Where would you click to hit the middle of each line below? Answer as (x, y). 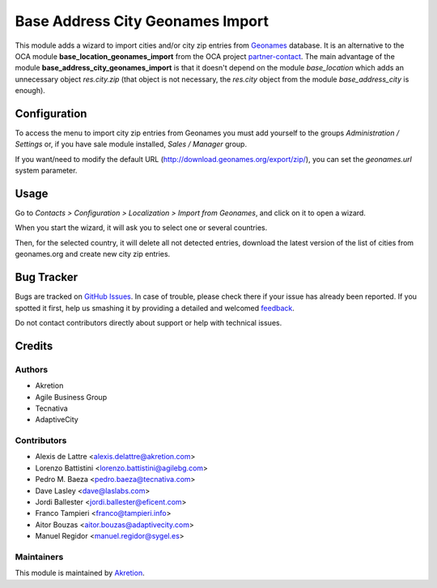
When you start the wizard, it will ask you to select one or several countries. (141, 228)
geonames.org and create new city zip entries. (93, 254)
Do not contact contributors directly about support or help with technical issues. (148, 322)
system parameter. (46, 171)
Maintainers (39, 556)
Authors (32, 369)
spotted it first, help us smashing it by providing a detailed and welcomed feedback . (155, 308)
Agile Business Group (71, 397)
